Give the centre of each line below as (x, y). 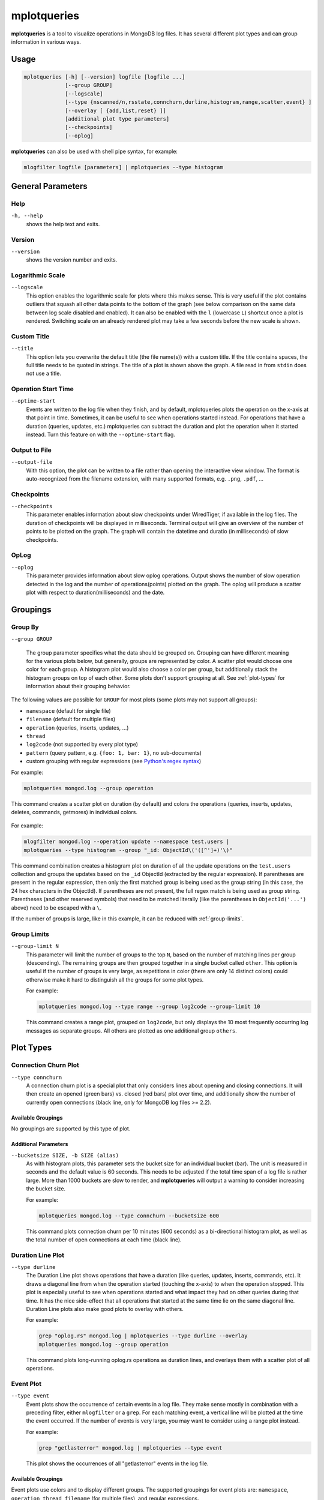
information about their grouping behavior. (79, 686)
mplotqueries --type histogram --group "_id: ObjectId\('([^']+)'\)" (128, 850)
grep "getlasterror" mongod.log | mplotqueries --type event (130, 1448)
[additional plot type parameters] (117, 119)
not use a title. (43, 373)
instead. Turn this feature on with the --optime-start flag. (100, 434)
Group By (25, 627)
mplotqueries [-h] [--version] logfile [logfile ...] (104, 77)
